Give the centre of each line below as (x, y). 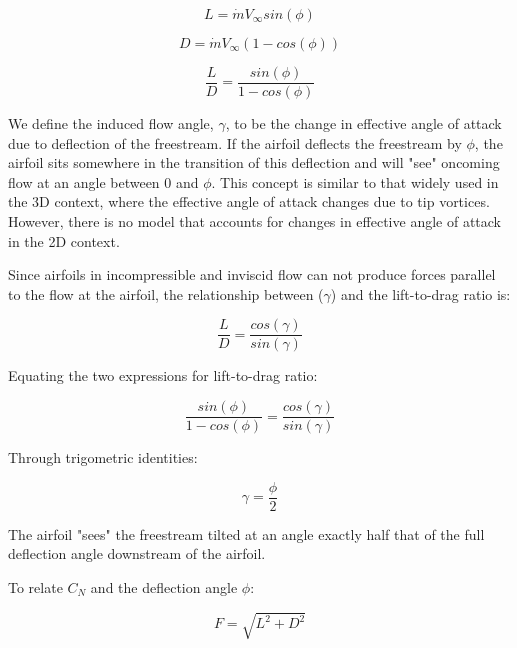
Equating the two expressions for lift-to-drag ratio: (163, 375)
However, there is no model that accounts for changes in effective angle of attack (254, 221)
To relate (35, 586)
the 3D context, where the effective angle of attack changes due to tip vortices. (249, 201)
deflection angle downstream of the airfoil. (137, 553)
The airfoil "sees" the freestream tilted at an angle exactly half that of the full (246, 533)
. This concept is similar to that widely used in (355, 181)
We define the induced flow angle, (111, 123)
